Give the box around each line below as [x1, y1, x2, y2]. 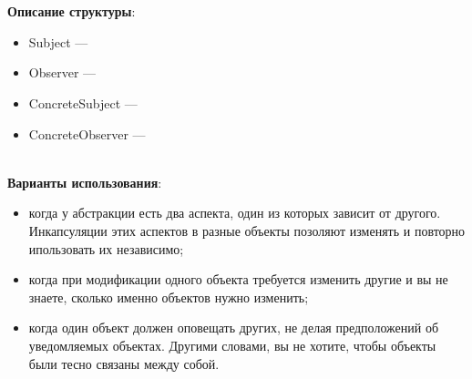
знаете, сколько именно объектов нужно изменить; [28, 287, 309, 306]
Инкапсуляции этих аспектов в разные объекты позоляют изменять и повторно [28, 220, 466, 240]
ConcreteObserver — [28, 124, 146, 143]
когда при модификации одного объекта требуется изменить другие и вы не [28, 270, 448, 289]
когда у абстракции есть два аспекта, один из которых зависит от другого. [28, 203, 441, 222]
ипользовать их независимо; [28, 239, 184, 258]
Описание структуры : [7, 2, 136, 21]
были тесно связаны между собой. [28, 353, 220, 373]
